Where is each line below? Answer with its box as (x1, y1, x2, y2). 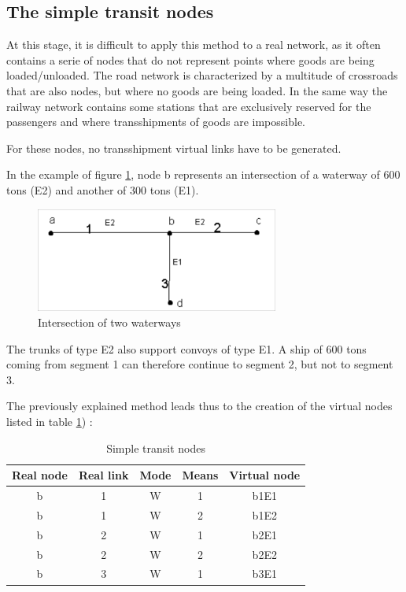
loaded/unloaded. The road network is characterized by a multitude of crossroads (6, 67, 398, 83)
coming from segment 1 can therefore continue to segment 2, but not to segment (6, 356, 393, 372)
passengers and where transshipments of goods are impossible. (6, 113, 306, 130)
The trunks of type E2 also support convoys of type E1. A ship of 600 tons (6, 340, 367, 357)
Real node (12, 467, 68, 483)
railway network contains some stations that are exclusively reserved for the (6, 98, 371, 114)
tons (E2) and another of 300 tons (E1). (6, 181, 199, 198)
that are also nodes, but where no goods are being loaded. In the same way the (6, 82, 388, 98)
